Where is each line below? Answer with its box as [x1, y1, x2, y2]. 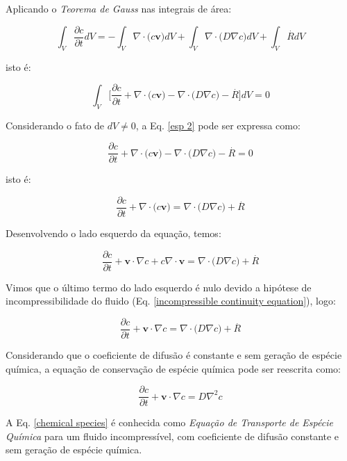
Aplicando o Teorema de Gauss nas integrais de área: [6, 1, 232, 15]
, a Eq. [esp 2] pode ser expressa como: [135, 118, 301, 132]
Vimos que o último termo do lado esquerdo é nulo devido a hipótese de [6, 280, 312, 294]
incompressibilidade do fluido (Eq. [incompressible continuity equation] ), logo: [6, 293, 336, 308]
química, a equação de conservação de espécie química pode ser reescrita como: [6, 361, 341, 375]
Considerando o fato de [6, 118, 105, 132]
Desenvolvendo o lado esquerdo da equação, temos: [6, 226, 221, 241]
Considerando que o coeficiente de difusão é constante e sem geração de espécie [6, 347, 342, 362]
